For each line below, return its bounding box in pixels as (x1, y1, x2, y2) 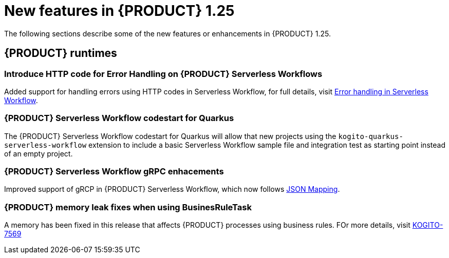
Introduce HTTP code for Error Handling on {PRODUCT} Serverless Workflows (4, 68, 323, 79)
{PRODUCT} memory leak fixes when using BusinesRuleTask (4, 202, 252, 212)
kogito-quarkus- (338, 132, 403, 141)
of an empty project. (4, 149, 73, 158)
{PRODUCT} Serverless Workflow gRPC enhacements (4, 166, 224, 177)
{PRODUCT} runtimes (4, 47, 117, 60)
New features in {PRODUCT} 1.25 (4, 2, 235, 19)
